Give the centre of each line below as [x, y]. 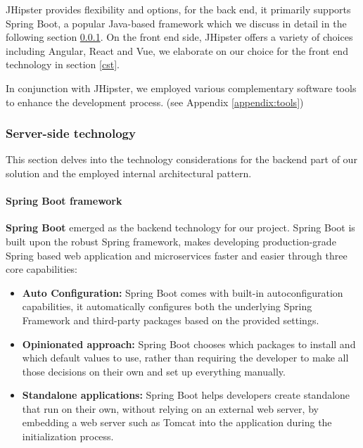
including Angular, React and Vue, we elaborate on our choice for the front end [177, 50]
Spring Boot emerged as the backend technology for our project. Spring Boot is [180, 228]
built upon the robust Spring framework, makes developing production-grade [171, 241]
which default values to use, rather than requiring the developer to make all [185, 358]
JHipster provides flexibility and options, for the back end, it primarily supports [178, 9]
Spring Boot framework [64, 201]
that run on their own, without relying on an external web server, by [170, 408]
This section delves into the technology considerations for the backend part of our [181, 159]
